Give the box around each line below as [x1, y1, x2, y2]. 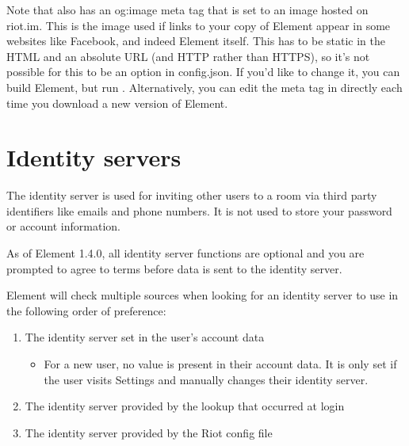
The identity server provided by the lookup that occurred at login [25, 398, 345, 414]
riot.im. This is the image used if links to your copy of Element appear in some [6, 17, 391, 33]
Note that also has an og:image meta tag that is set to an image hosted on [6, 2, 369, 17]
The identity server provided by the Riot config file [25, 424, 273, 440]
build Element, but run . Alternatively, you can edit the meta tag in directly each [6, 78, 403, 95]
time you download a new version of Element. [6, 94, 228, 111]
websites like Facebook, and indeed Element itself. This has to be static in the [6, 32, 385, 49]
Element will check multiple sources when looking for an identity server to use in [6, 287, 399, 303]
